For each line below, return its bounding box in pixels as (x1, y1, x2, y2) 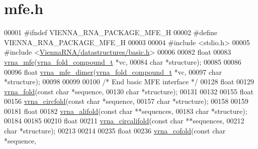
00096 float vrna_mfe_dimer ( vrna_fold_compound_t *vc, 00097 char (4, 66, 222, 77)
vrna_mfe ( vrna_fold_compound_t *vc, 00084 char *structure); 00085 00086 (4, 56, 241, 67)
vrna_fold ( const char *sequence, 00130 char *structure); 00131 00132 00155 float (4, 86, 253, 96)
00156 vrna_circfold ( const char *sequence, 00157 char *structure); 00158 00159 (4, 96, 248, 106)
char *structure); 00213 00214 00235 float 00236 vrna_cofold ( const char (4, 125, 226, 136)
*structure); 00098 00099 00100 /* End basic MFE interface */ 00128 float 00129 (4, 76, 254, 87)
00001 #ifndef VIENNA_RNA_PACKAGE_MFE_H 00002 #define (4, 27, 218, 38)
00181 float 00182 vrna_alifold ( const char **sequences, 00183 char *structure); (4, 105, 247, 116)
